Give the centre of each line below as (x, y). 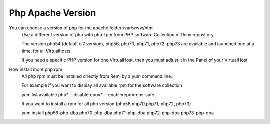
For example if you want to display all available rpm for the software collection (102, 85)
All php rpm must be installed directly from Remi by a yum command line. (97, 76)
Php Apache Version (53, 13)
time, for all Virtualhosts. (47, 51)
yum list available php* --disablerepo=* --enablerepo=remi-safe (88, 94)
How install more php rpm (36, 69)
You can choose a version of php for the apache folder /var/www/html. (82, 28)
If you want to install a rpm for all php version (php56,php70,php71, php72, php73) (106, 104)
